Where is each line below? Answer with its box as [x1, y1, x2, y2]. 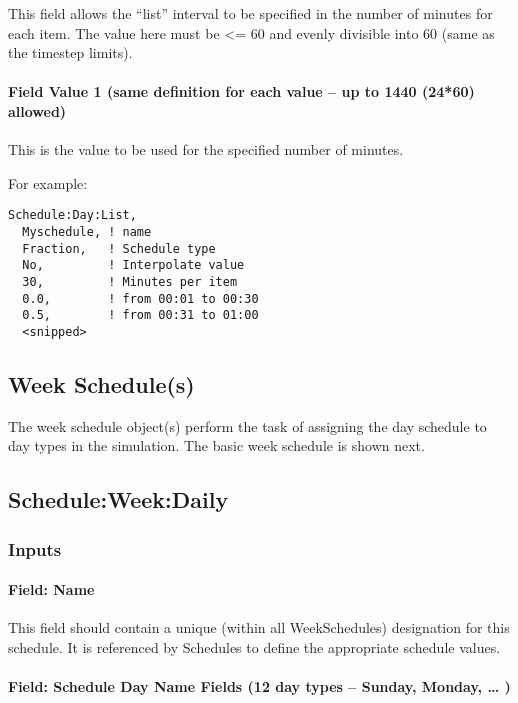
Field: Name [8, 579, 95, 600]
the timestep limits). [8, 42, 133, 63]
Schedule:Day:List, [8, 208, 137, 223]
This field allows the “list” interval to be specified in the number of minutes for [8, 3, 493, 23]
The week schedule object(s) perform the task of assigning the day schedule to [8, 415, 487, 436]
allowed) [8, 100, 67, 121]
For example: [8, 172, 88, 193]
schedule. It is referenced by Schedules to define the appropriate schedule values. [8, 637, 501, 658]
